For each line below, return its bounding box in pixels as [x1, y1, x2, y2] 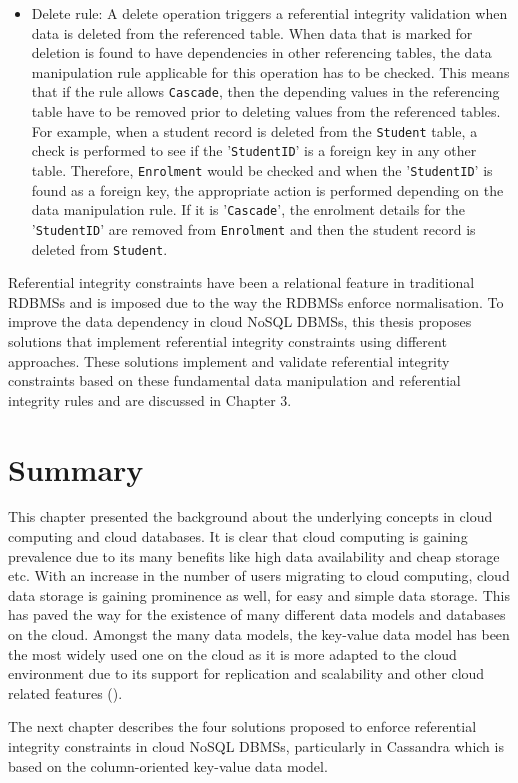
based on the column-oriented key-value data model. [8, 755, 328, 776]
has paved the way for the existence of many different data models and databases [8, 604, 506, 625]
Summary [8, 448, 144, 489]
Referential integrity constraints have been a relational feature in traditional [8, 272, 475, 293]
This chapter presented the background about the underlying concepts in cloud [8, 506, 493, 527]
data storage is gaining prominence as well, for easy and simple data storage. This [8, 584, 510, 605]
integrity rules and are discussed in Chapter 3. [8, 389, 292, 410]
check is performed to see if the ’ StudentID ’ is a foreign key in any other [31, 140, 477, 161]
